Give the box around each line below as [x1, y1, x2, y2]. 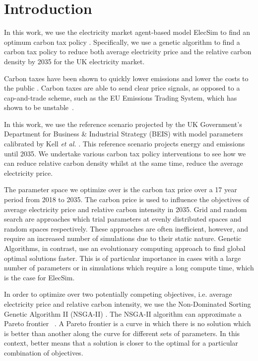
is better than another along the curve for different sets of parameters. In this [4, 328, 240, 338]
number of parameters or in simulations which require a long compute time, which [4, 262, 254, 273]
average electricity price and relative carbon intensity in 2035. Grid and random [4, 204, 247, 214]
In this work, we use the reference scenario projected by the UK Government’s [4, 119, 242, 129]
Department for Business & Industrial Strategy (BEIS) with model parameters [4, 128, 243, 139]
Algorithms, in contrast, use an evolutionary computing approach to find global [4, 243, 246, 253]
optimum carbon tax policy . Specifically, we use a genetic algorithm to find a [4, 36, 240, 47]
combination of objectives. [4, 347, 83, 358]
